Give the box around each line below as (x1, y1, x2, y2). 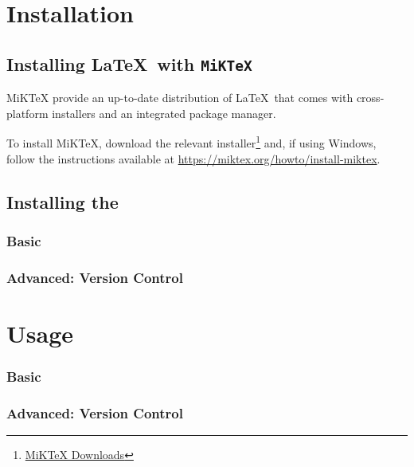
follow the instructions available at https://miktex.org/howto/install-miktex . (6, 150, 381, 167)
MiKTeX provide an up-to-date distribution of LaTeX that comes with (6, 89, 353, 106)
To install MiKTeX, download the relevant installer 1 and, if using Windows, (6, 132, 377, 151)
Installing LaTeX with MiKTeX (6, 51, 252, 76)
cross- (356, 89, 385, 106)
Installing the (6, 189, 119, 214)
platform (6, 104, 49, 121)
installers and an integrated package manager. (52, 104, 276, 121)
